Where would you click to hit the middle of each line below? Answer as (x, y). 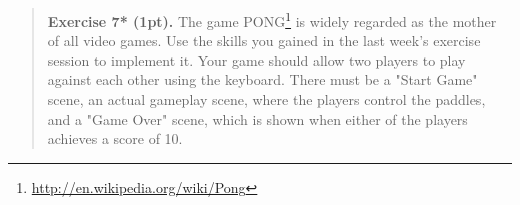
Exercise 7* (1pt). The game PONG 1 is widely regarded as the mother (272, 19)
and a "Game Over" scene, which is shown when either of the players (257, 118)
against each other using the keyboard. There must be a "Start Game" (262, 79)
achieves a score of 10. (115, 138)
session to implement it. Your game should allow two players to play (256, 59)
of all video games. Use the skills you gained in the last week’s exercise (264, 40)
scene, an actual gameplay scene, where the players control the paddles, (266, 99)
